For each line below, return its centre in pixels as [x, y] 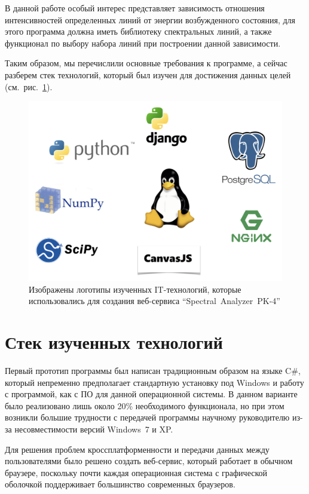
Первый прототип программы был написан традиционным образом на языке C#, [153, 371]
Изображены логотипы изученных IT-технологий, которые [135, 289]
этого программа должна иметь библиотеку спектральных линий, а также [138, 31]
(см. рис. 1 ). [29, 86]
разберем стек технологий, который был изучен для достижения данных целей [148, 74]
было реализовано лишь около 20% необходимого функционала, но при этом [145, 405]
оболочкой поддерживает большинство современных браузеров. [120, 484]
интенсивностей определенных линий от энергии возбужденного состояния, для [150, 19]
